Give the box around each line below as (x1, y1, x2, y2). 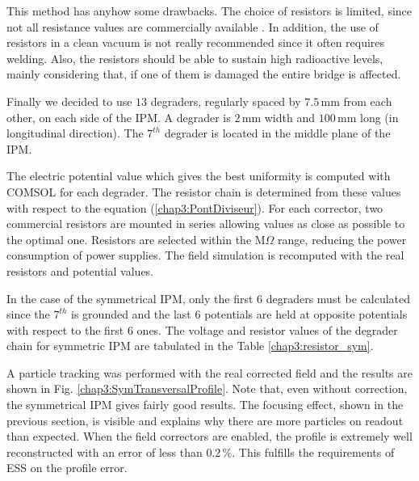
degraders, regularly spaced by (150, 92, 301, 109)
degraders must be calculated (266, 289, 411, 306)
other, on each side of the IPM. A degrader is (6, 108, 231, 125)
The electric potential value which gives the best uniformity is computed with (6, 167, 391, 184)
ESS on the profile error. (6, 459, 128, 476)
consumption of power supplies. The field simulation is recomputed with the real (6, 247, 404, 264)
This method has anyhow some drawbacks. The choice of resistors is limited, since (6, 2, 413, 19)
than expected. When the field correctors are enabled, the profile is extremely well (6, 428, 413, 445)
